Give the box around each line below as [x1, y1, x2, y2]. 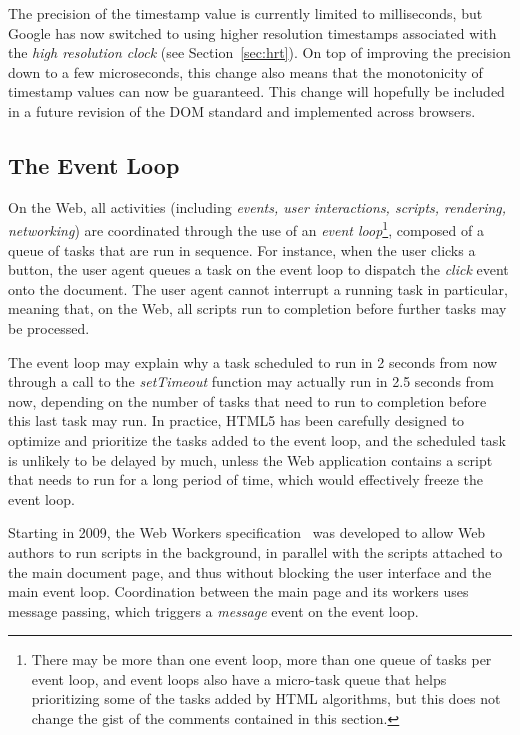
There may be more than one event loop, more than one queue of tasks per [31, 649, 492, 670]
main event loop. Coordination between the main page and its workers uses [8, 581, 469, 602]
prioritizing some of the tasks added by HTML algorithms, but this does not [31, 688, 501, 709]
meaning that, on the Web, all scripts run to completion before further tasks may [8, 298, 507, 319]
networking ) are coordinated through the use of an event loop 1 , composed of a [8, 217, 484, 241]
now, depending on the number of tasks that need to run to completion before [8, 390, 487, 411]
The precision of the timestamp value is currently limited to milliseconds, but [8, 3, 483, 23]
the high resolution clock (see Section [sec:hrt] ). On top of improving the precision [8, 42, 511, 63]
